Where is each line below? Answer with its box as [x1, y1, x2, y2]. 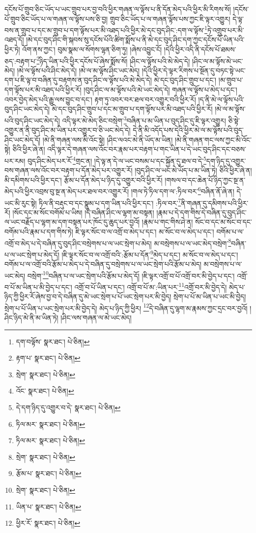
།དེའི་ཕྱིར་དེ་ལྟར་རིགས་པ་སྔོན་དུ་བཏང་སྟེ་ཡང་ [142, 65, 246, 75]
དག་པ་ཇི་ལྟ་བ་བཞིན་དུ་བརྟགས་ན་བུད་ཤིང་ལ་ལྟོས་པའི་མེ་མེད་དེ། [4, 75, 152, 85]
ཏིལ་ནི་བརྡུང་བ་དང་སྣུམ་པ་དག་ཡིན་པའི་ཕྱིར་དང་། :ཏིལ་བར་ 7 [39, 196, 181, 208]
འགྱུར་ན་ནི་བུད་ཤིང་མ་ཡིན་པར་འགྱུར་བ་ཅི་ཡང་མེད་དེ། [4, 125, 131, 135]
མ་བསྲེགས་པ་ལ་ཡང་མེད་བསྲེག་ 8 [154, 236, 231, 248]
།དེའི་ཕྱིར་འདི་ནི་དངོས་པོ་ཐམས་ [164, 44, 236, 55]
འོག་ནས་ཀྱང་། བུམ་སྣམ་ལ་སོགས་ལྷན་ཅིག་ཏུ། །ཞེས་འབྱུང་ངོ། [22, 44, 162, 55]
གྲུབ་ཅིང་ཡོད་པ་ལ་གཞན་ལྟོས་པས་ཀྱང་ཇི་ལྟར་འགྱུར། [110, 13, 230, 24]
